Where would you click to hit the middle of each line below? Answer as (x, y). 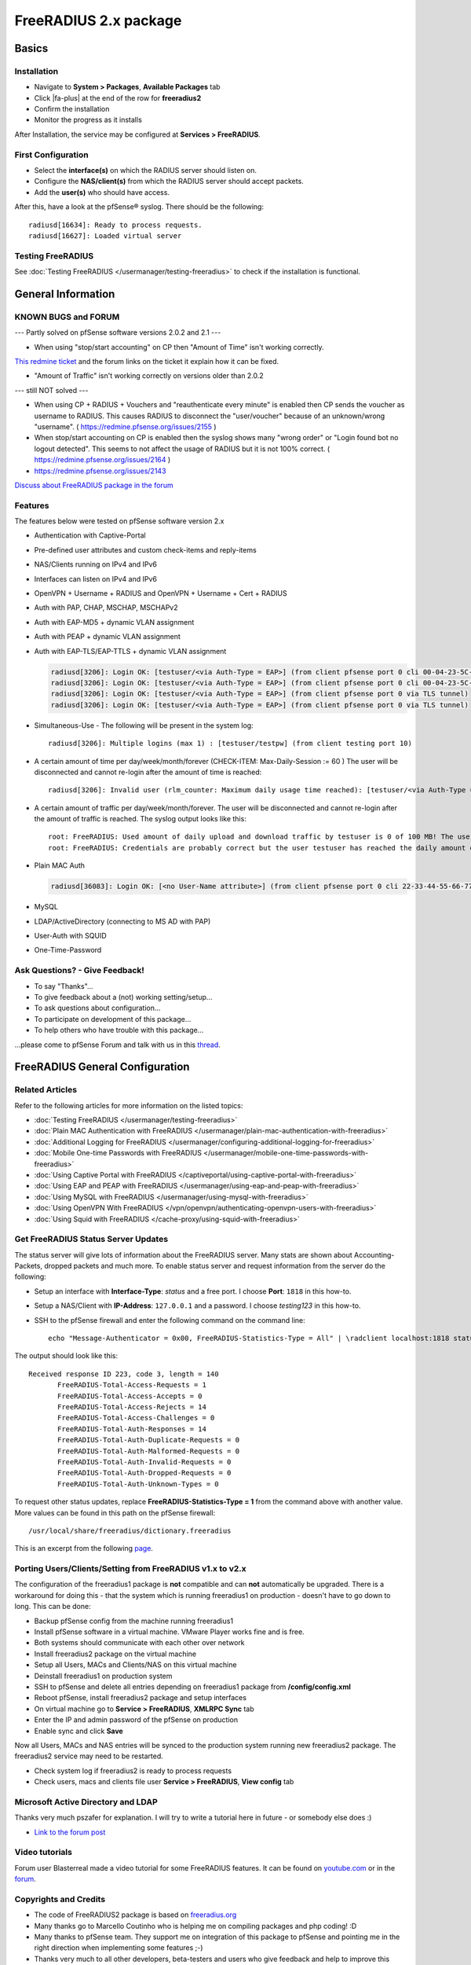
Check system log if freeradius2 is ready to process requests (133, 1770)
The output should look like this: (66, 1356)
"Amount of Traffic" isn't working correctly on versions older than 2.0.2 (149, 376)
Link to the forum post (70, 1832)
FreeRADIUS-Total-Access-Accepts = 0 (130, 1396)
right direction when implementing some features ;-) (119, 1948)
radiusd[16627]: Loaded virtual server (105, 235)
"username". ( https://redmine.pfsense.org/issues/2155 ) (125, 427)
